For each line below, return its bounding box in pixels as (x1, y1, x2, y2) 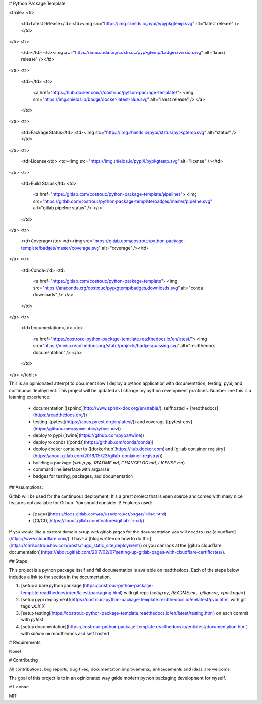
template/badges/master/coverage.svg (21, 245, 99, 251)
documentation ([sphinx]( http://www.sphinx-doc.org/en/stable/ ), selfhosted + (33, 405, 189, 411)
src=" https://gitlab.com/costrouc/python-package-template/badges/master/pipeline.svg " (33, 198, 213, 204)
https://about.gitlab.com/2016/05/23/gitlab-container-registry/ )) (34, 453, 163, 459)
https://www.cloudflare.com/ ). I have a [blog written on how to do (10, 536, 142, 542)
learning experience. (9, 394, 50, 400)
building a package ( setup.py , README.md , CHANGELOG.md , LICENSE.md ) (33, 460, 185, 465)
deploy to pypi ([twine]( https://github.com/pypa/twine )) (33, 432, 144, 438)
